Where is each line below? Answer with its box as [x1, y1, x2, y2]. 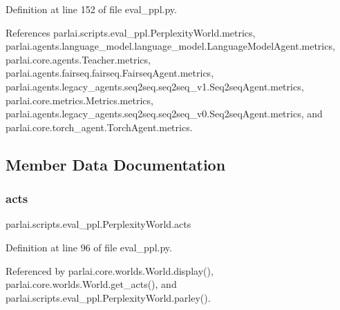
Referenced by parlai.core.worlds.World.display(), [6, 263, 214, 278]
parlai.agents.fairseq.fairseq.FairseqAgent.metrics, [6, 66, 214, 80]
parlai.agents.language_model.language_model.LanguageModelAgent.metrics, [6, 39, 335, 53]
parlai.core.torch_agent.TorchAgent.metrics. [6, 119, 193, 134]
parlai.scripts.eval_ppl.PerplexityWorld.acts [6, 217, 191, 231]
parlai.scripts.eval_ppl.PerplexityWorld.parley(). [6, 290, 211, 304]
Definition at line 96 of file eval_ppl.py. [6, 240, 172, 254]
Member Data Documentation [6, 153, 226, 175]
